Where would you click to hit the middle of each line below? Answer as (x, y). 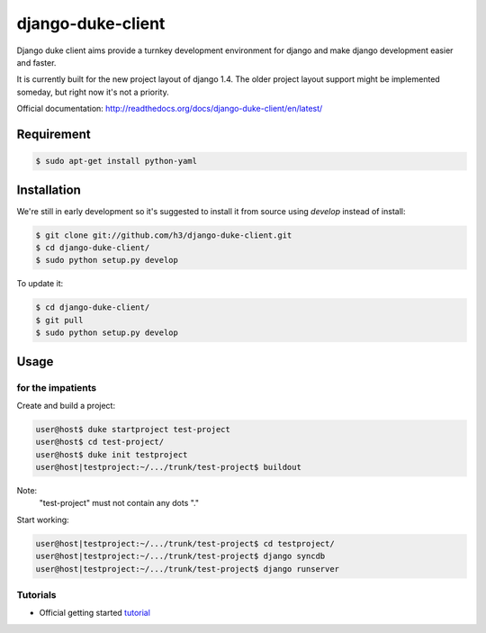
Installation (49, 190)
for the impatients (57, 387)
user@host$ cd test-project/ (100, 442)
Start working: (43, 520)
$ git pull (59, 320)
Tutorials (37, 594)
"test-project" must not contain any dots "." (119, 503)
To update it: (40, 284)
